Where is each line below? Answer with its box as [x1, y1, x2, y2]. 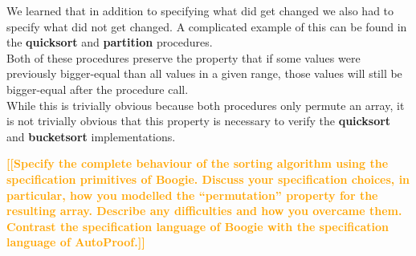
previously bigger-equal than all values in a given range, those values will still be [6, 65, 402, 82]
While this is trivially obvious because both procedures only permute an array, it [6, 96, 405, 113]
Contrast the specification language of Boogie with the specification [6, 217, 389, 234]
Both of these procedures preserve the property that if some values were [6, 49, 361, 66]
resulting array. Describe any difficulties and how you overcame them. [6, 202, 402, 219]
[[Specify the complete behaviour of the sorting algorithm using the [6, 155, 389, 172]
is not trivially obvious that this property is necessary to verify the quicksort [6, 112, 391, 129]
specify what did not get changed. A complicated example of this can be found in [6, 18, 407, 35]
